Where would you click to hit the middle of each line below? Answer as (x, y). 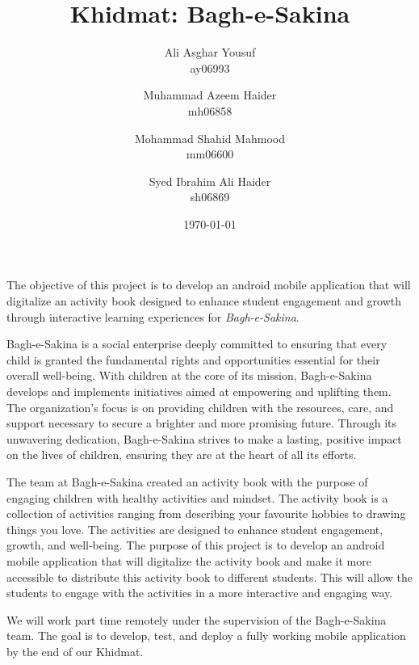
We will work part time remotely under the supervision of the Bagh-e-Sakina (197, 619)
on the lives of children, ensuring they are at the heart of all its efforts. (182, 455)
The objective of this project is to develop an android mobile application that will (209, 285)
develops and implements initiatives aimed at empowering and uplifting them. (199, 391)
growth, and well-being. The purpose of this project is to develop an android (196, 545)
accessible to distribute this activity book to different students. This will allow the (210, 577)
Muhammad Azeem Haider (210, 95)
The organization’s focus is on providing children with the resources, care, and (200, 407)
